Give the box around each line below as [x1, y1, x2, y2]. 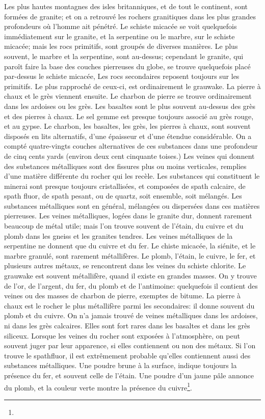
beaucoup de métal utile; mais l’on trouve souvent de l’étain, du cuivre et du [4, 220, 244, 231]
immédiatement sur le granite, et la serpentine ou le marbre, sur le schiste [4, 31, 235, 41]
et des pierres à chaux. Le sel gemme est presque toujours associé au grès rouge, [4, 110, 254, 121]
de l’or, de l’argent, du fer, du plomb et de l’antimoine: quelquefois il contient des [4, 280, 258, 291]
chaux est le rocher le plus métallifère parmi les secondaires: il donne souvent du [4, 300, 255, 311]
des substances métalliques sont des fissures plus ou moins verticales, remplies [4, 160, 247, 171]
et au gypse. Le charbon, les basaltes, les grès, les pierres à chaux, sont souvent [4, 121, 251, 131]
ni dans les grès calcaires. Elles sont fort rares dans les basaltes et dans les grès [4, 320, 250, 330]
